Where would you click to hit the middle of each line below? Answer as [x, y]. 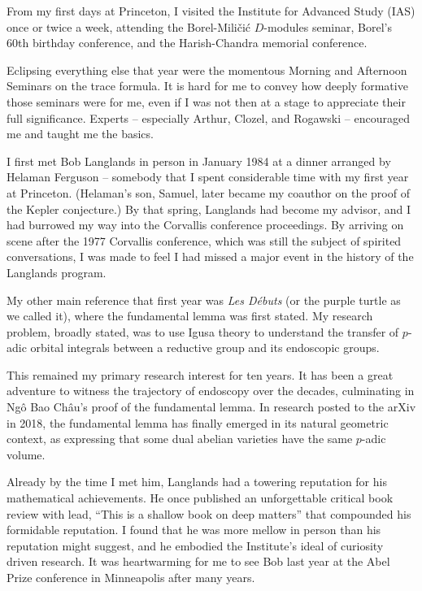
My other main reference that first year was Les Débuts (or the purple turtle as [204, 300]
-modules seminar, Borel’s [328, 26]
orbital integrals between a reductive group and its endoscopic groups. [205, 348]
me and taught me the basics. [80, 134]
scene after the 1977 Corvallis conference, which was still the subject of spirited [204, 240]
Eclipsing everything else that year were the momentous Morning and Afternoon [207, 70]
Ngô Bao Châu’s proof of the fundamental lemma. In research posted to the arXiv [211, 407]
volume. [26, 454]
